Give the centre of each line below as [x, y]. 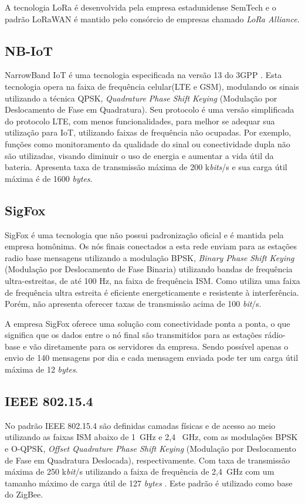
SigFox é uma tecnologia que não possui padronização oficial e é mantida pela [144, 234]
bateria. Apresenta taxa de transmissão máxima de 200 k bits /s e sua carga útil [146, 167]
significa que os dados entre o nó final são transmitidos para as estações [133, 335]
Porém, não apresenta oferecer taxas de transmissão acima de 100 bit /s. [133, 304]
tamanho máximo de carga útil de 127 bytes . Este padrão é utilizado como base [149, 483]
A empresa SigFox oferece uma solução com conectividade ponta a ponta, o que [148, 323]
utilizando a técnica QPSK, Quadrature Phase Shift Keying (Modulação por [141, 98]
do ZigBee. [24, 494]
